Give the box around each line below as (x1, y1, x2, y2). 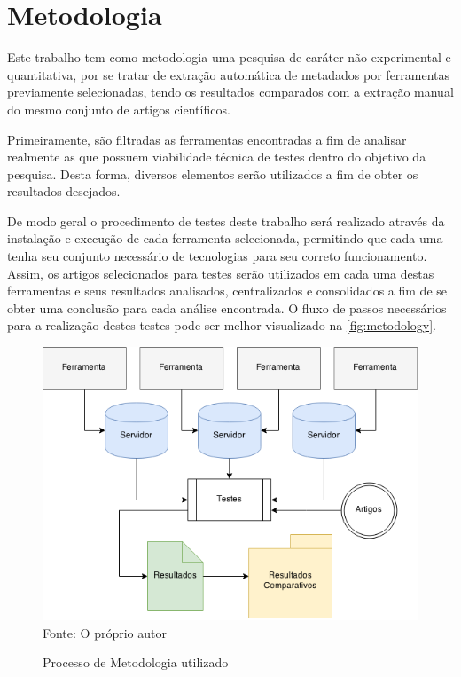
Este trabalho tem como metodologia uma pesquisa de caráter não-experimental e (7, 48, 451, 67)
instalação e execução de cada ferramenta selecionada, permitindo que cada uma (7, 229, 443, 248)
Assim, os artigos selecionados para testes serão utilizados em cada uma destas (7, 264, 434, 282)
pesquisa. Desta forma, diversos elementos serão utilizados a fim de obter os (7, 164, 418, 183)
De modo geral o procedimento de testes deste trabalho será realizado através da (7, 211, 445, 230)
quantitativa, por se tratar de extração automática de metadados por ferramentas (7, 65, 450, 83)
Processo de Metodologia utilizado (43, 653, 229, 672)
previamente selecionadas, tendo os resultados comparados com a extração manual (7, 83, 454, 101)
